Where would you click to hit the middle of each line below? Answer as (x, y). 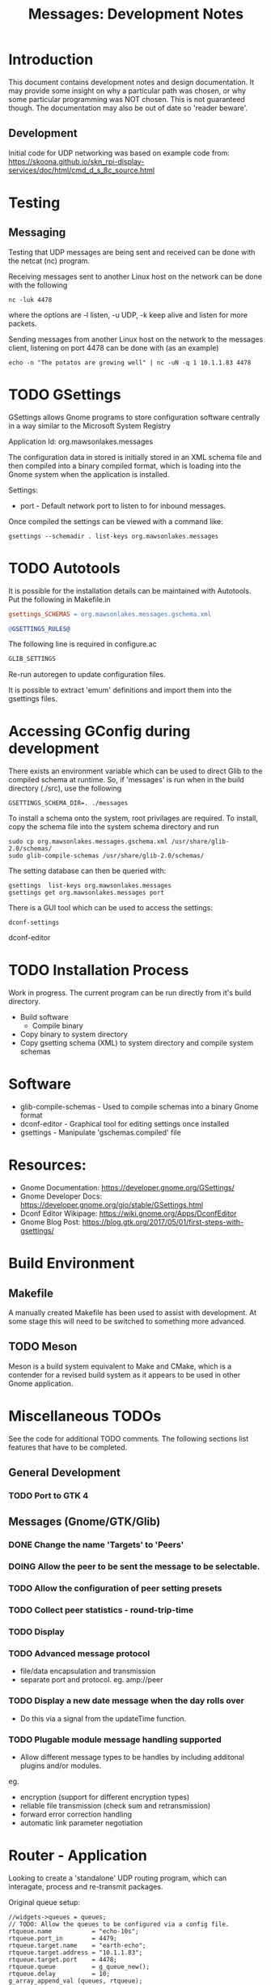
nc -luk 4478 (30, 300)
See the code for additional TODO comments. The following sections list (129, 1438)
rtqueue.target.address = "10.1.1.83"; (76, 1953)
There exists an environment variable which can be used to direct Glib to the (135, 771)
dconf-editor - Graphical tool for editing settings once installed (124, 1124)
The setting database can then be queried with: (87, 871)
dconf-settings (34, 923)
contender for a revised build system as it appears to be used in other (125, 1374)
